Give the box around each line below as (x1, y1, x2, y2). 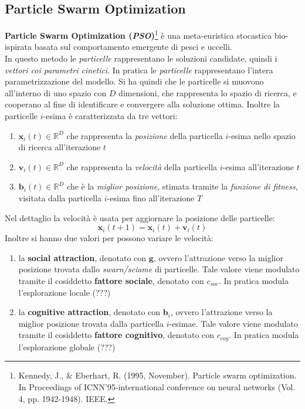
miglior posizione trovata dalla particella (18, 317, 164, 329)
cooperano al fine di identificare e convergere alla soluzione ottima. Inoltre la (5, 98, 280, 110)
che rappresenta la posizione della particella (66, 129, 223, 141)
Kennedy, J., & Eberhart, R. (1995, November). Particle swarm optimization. (18, 369, 297, 381)
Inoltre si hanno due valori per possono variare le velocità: (5, 232, 213, 244)
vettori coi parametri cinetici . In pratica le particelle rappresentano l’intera (5, 63, 273, 76)
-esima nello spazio (228, 129, 296, 141)
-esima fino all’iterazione (107, 191, 195, 204)
